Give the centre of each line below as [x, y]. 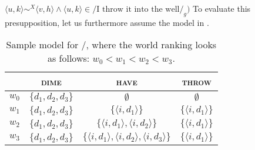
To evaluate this [222, 8]
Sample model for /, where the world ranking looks [111, 45]
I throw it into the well [138, 9]
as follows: [68, 58]
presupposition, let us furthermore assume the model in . [107, 22]
